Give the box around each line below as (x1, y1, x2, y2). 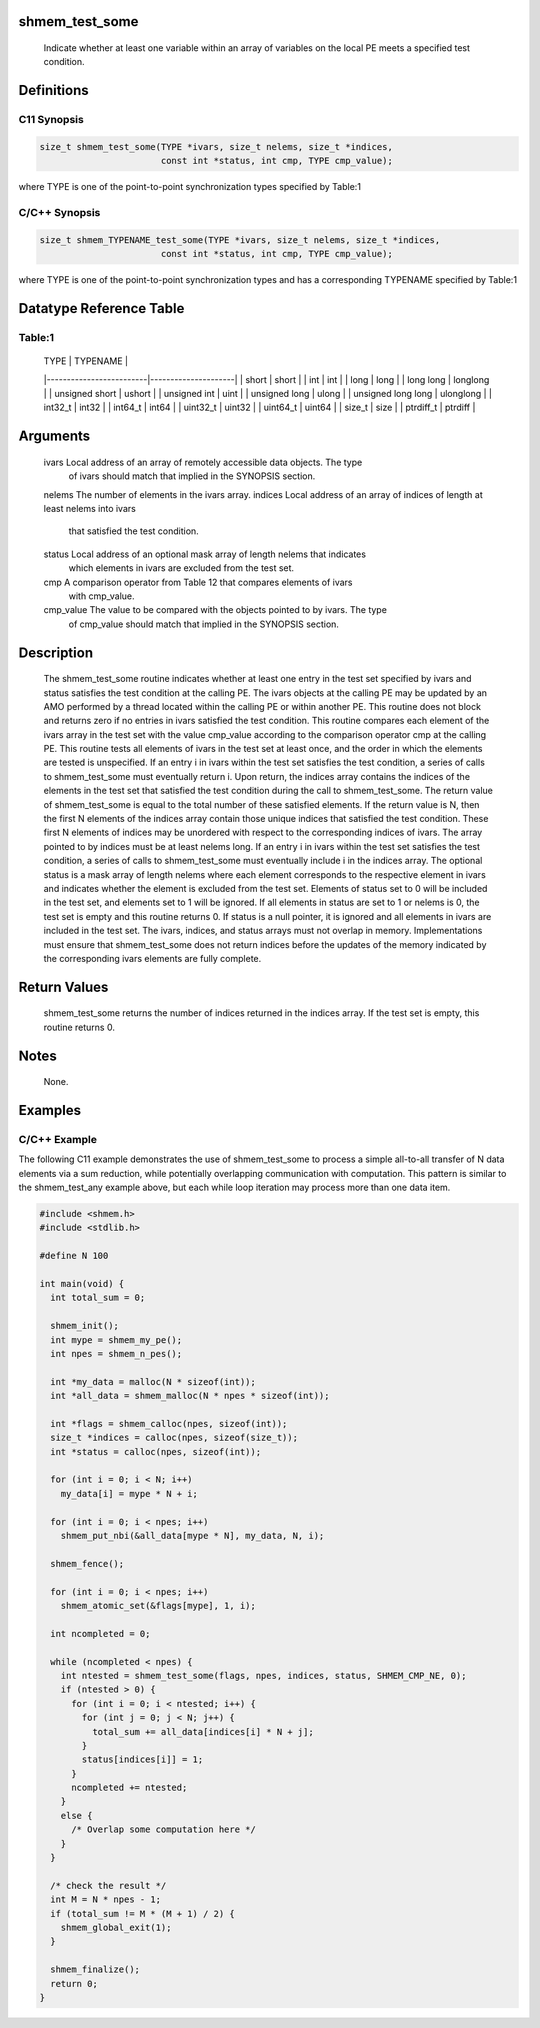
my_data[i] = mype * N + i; (60, 1488, 199, 1499)
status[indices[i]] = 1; (81, 1754, 204, 1765)
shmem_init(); (50, 1320, 120, 1332)
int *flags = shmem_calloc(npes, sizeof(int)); (50, 1418, 288, 1429)
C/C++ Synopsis (18, 206, 101, 220)
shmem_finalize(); (50, 1964, 140, 1975)
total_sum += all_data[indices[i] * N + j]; (91, 1726, 314, 1737)
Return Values (18, 978, 109, 995)
